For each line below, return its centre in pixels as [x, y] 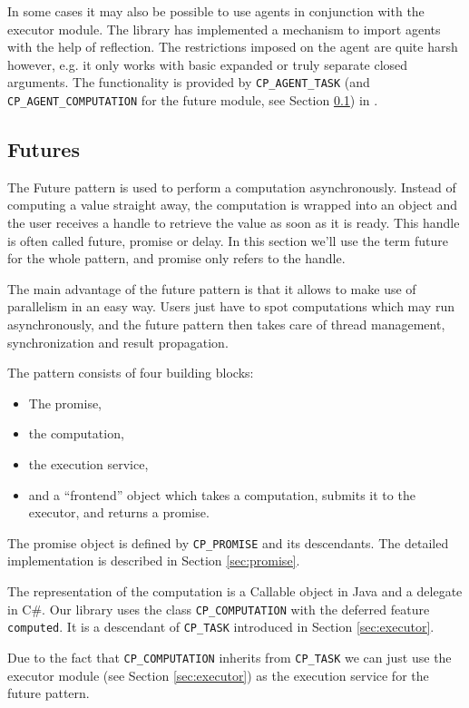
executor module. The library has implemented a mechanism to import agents [224, 29]
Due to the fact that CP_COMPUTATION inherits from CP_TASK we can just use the [230, 657]
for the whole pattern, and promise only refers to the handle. [176, 258]
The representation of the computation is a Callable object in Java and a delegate [235, 591]
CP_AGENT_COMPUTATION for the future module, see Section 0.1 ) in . [193, 100]
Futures [44, 149]
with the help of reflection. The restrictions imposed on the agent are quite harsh [233, 47]
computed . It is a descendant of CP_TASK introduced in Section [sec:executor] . [221, 627]
